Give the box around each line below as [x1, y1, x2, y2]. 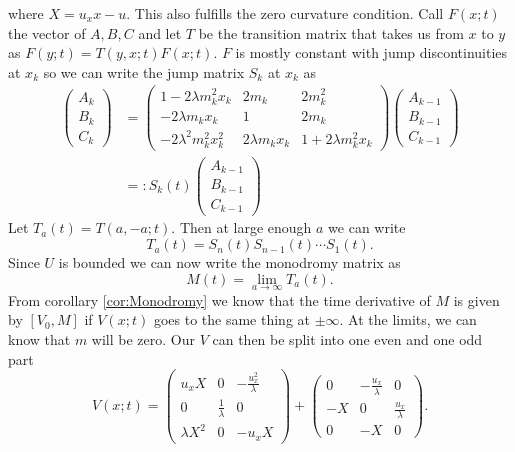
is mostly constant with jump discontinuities [235, 42, 508, 63]
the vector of [8, 22, 86, 43]
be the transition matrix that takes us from [198, 22, 464, 43]
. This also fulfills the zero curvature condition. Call [126, 3, 444, 23]
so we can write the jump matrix [43, 61, 245, 82]
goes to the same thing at [153, 309, 310, 330]
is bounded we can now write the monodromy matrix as [58, 252, 401, 273]
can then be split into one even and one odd [212, 329, 483, 350]
